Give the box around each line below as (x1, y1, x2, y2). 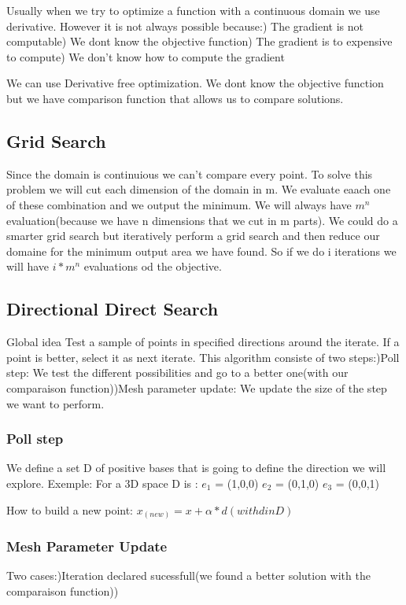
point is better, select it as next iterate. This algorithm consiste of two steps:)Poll (6, 349, 400, 365)
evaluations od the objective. (83, 258, 222, 275)
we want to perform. (6, 395, 105, 411)
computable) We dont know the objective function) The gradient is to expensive (6, 33, 393, 50)
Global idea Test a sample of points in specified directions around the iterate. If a (6, 334, 400, 350)
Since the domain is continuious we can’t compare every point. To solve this (6, 165, 373, 182)
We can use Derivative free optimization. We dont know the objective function (6, 75, 384, 91)
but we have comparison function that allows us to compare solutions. (6, 90, 344, 106)
